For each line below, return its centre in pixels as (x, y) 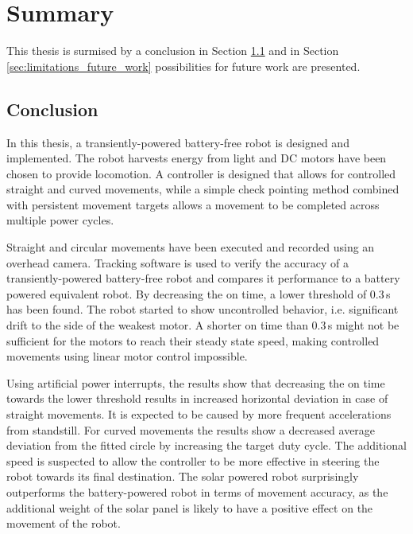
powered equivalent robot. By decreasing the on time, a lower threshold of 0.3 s (199, 293)
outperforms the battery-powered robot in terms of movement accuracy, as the (197, 491)
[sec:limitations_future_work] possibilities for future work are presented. (183, 66)
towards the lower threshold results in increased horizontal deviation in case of (197, 398)
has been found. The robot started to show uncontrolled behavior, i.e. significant (203, 309)
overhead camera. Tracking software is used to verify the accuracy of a (178, 262)
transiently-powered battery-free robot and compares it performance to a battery (203, 278)
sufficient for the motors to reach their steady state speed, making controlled (193, 340)
